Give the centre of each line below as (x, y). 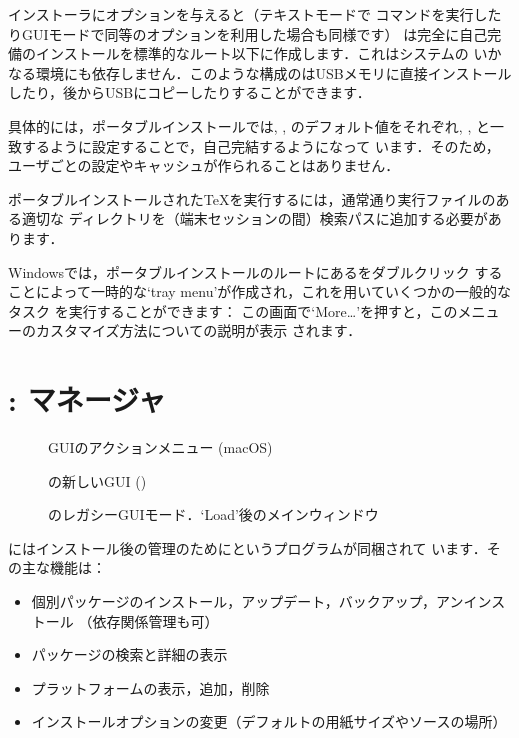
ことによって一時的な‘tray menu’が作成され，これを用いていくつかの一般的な (259, 291)
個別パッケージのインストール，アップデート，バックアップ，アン (247, 601)
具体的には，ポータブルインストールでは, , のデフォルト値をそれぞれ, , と (249, 125)
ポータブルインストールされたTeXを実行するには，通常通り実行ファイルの (252, 198)
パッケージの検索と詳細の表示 (129, 654)
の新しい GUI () (97, 480)
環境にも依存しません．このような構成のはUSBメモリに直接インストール (273, 72)
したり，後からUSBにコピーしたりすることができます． (189, 92)
